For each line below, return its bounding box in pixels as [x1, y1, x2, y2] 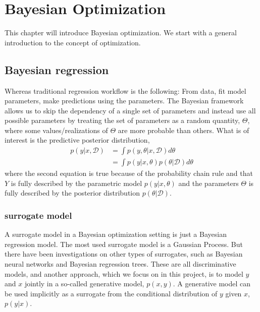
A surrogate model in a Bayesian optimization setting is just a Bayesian [5, 229, 227, 239]
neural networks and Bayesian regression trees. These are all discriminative [5, 258, 236, 269]
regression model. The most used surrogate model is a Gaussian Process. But [5, 238, 243, 249]
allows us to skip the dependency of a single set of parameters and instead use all [5, 105, 256, 115]
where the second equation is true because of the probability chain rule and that [5, 168, 253, 178]
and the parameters [178, 177, 239, 188]
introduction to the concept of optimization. [5, 37, 141, 47]
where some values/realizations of [5, 124, 108, 135]
